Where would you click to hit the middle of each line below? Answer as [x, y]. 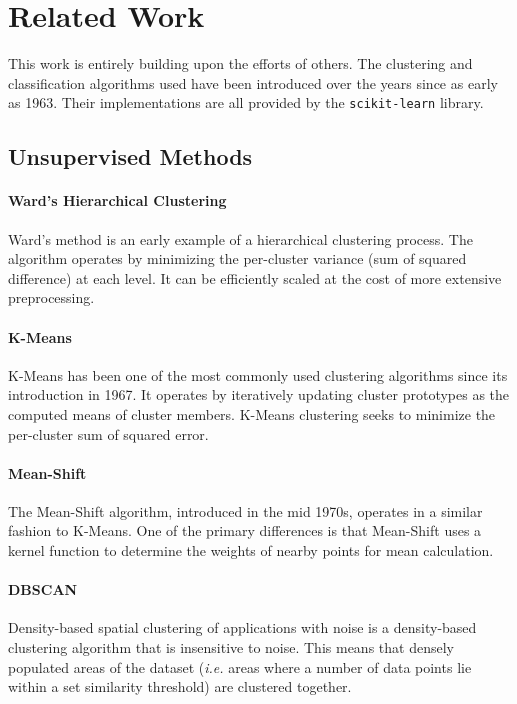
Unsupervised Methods [130, 156]
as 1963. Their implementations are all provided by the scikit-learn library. [246, 102]
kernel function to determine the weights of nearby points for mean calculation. [251, 550]
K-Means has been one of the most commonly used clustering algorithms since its [258, 374]
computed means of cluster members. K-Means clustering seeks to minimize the [252, 413]
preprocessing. [51, 297]
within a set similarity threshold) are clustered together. [180, 686]
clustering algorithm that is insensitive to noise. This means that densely [231, 647]
